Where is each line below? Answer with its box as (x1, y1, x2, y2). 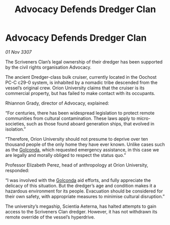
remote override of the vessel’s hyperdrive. (5, 214, 95, 220)
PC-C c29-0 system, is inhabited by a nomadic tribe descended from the (5, 79, 158, 85)
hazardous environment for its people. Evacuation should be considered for (5, 188, 163, 194)
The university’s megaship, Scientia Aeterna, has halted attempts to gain (5, 203, 156, 209)
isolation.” (5, 126, 26, 132)
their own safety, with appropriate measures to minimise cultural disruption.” (5, 193, 165, 199)
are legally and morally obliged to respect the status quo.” (5, 152, 126, 158)
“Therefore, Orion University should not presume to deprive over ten (5, 136, 148, 142)
